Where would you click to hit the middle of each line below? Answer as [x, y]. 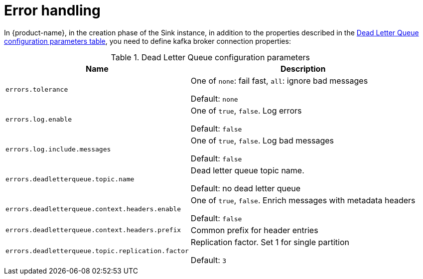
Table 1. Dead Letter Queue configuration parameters [210, 57]
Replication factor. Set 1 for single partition [270, 242]
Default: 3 [209, 260]
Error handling [52, 10]
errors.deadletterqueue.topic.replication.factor [97, 251]
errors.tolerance [37, 90]
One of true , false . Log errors [246, 110]
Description [303, 69]
